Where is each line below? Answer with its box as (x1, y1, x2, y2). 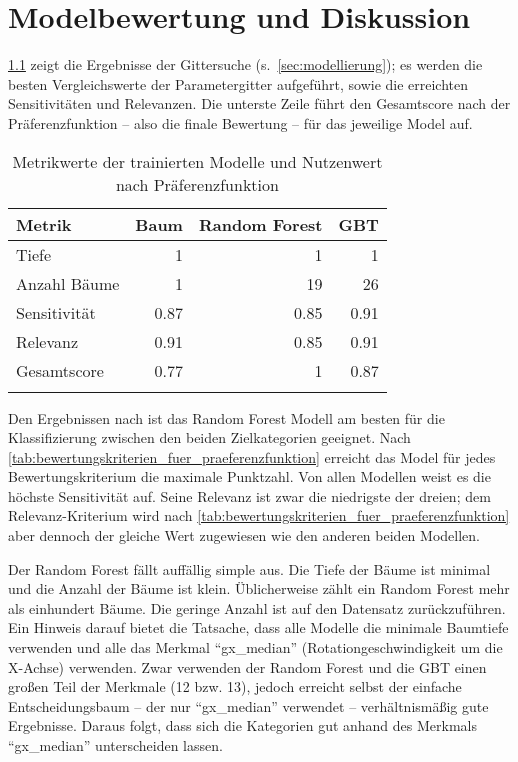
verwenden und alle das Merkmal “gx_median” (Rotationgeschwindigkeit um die (8, 637, 503, 658)
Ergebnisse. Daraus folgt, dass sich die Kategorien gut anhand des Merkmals (8, 715, 477, 736)
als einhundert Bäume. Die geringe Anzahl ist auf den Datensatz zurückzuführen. (8, 597, 506, 618)
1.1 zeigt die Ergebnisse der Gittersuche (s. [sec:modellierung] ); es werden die (8, 54, 483, 75)
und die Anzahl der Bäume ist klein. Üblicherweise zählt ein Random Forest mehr (8, 578, 510, 599)
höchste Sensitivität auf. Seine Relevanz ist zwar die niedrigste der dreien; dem (8, 485, 491, 506)
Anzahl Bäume (16, 271, 120, 295)
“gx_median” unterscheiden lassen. (8, 735, 223, 755)
